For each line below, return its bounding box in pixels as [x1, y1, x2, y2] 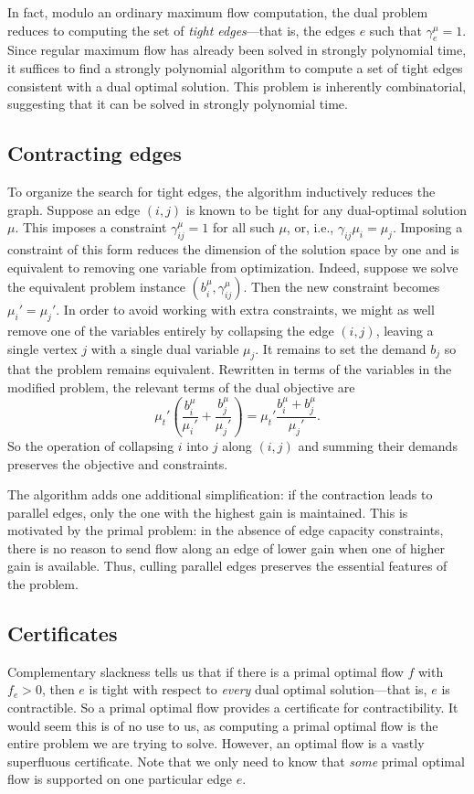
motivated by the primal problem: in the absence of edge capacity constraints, [7, 520, 444, 540]
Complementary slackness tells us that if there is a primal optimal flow [7, 661, 404, 681]
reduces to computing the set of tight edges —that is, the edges [7, 20, 355, 39]
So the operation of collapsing [7, 435, 174, 455]
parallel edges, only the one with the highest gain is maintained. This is [7, 502, 408, 521]
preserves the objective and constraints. [7, 454, 228, 473]
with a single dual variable [90, 338, 239, 358]
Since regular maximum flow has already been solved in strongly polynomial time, [7, 40, 467, 59]
